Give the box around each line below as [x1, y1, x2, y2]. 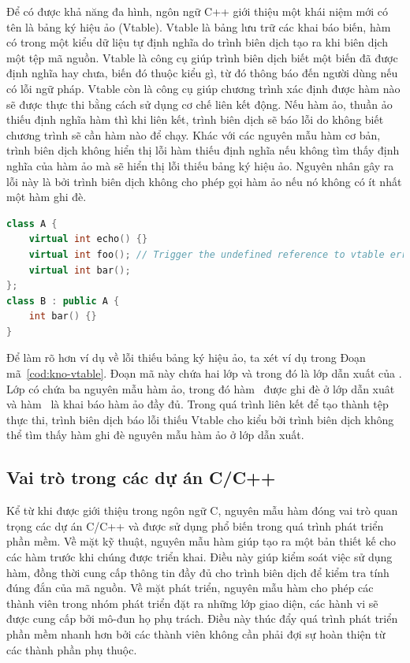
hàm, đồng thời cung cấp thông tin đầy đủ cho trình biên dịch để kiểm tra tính [6, 564, 389, 580]
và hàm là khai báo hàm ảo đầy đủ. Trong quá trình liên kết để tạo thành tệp [6, 396, 389, 412]
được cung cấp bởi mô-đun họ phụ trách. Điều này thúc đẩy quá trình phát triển [6, 610, 398, 627]
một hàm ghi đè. [6, 188, 87, 205]
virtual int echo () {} [28, 233, 148, 245]
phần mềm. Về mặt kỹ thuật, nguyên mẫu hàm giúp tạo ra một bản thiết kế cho [6, 533, 396, 549]
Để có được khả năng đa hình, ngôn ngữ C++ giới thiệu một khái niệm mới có [6, 3, 388, 19]
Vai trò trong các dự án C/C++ [6, 465, 276, 490]
